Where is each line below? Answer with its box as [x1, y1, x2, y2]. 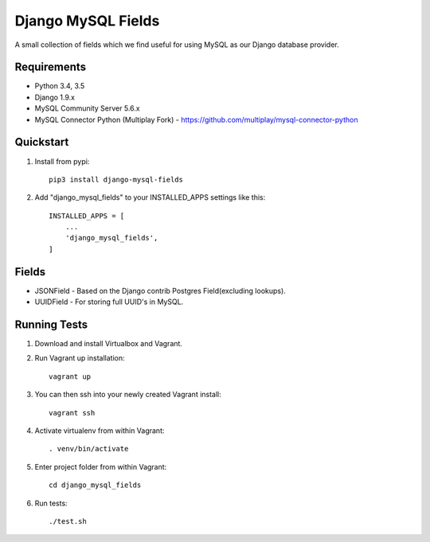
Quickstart [14, 135, 69, 149]
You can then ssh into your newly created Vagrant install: [34, 390, 222, 400]
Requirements [14, 60, 87, 74]
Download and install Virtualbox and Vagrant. [34, 339, 183, 349]
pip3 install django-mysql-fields [49, 175, 183, 184]
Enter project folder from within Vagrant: [34, 462, 167, 471]
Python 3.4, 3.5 [34, 81, 85, 91]
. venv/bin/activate [49, 444, 129, 454]
